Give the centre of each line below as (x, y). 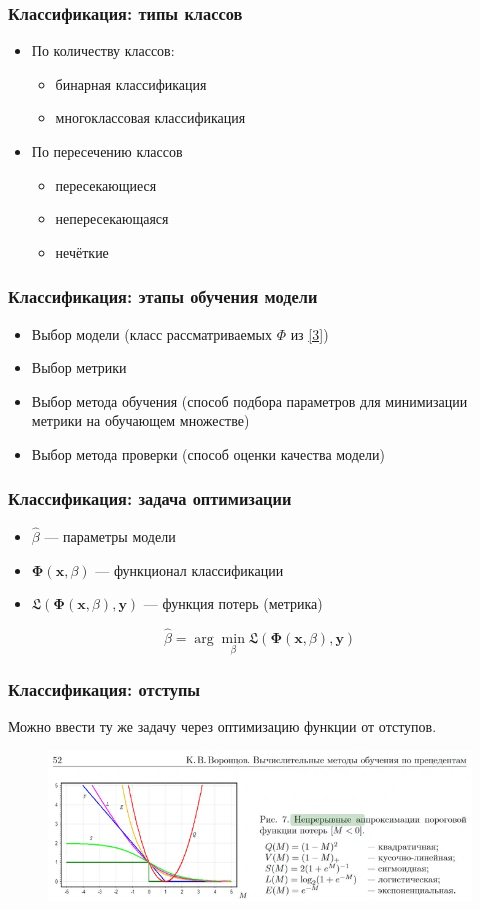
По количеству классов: (103, 50)
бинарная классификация (131, 83)
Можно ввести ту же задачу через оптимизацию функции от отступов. (222, 726)
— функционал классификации (189, 569)
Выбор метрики (79, 367)
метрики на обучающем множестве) (140, 420)
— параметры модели (110, 536)
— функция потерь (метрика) (233, 603)
